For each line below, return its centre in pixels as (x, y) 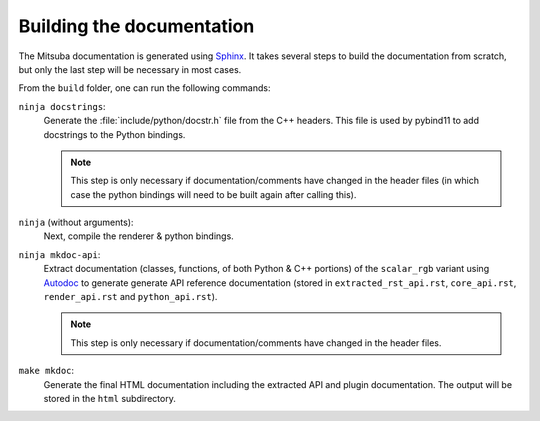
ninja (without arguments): (76, 222)
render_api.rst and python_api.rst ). (130, 297)
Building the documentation (136, 26)
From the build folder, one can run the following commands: (144, 88)
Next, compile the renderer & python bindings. (138, 236)
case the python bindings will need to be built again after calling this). (213, 194)
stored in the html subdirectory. (110, 398)
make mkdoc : (46, 371)
